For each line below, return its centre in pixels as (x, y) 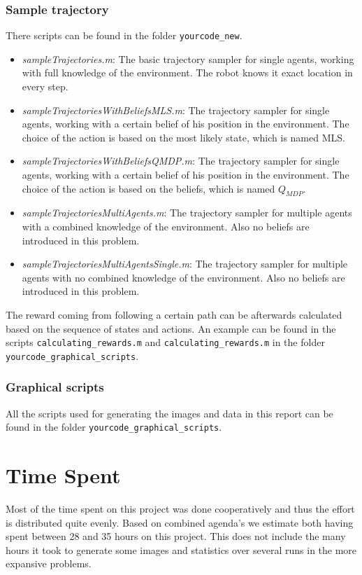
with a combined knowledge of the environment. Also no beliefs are (166, 227)
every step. (45, 86)
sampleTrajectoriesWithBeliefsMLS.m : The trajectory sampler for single (176, 110)
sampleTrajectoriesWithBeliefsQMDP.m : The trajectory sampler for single (181, 161)
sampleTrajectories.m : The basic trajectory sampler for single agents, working (188, 58)
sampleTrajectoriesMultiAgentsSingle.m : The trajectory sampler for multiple (185, 264)
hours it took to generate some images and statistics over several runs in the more (181, 549)
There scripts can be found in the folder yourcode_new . (124, 35)
